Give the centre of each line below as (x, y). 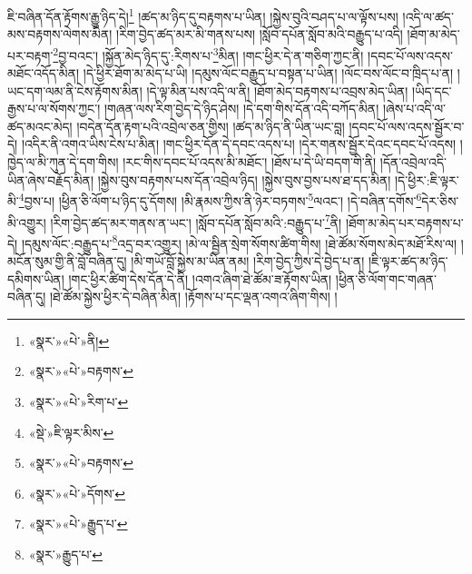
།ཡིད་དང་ (432, 90)
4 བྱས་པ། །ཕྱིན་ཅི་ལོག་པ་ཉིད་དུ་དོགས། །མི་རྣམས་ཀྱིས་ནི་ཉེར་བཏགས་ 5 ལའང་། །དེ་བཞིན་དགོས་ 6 (220, 199)
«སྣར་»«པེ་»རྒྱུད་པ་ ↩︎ (78, 524)
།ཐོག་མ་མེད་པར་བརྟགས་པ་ (404, 222)
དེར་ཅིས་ (440, 200)
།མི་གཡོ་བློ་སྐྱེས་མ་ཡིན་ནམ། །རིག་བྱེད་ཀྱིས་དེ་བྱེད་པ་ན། (248, 261)
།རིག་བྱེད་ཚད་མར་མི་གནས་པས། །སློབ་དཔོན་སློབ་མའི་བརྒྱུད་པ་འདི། (260, 34)
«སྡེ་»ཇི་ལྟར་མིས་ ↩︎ (71, 432)
